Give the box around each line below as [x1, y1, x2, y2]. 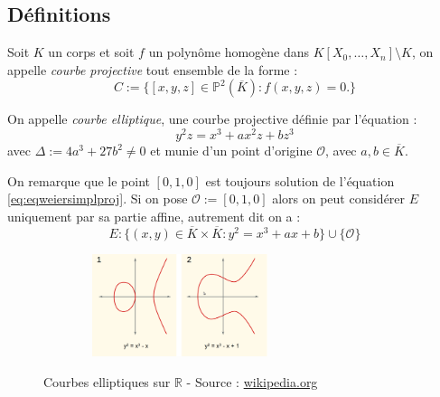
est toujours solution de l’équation [205, 171, 395, 190]
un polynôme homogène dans [148, 43, 310, 61]
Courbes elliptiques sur [43, 372, 171, 391]
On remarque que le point [7, 171, 150, 190]
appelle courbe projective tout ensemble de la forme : [7, 60, 298, 79]
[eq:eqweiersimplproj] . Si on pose [7, 189, 188, 208]
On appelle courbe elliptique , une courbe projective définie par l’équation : [7, 109, 417, 128]
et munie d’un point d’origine [150, 141, 313, 160]
